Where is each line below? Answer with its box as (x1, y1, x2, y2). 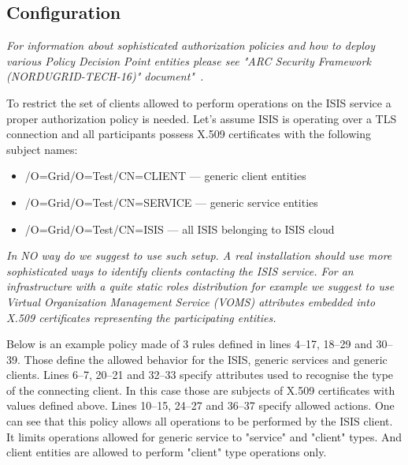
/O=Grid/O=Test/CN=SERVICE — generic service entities (24, 193, 318, 210)
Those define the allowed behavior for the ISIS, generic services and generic (24, 351, 388, 367)
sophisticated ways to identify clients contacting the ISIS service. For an (6, 262, 354, 279)
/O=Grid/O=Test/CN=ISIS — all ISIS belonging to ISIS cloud (24, 220, 335, 237)
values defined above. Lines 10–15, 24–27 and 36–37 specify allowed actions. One (6, 397, 395, 414)
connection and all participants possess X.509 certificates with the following (6, 126, 371, 142)
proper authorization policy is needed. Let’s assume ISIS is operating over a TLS (6, 110, 397, 126)
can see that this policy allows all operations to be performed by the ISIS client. (6, 413, 393, 429)
